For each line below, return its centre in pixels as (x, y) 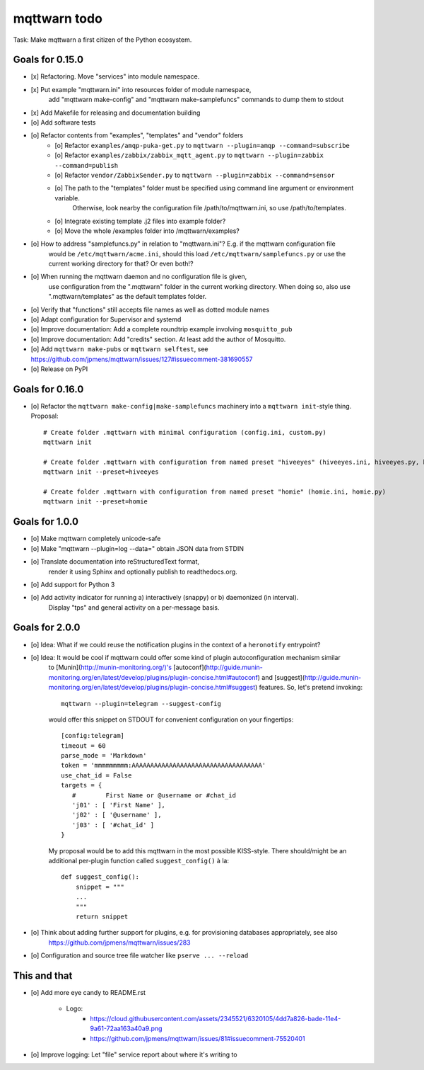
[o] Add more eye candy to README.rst (88, 993)
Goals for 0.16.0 (48, 389)
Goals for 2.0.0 (47, 628)
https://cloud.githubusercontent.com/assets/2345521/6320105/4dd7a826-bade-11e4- (216, 1018)
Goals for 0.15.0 (48, 60)
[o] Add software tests (63, 123)
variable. (67, 198)
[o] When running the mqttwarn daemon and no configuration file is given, (139, 277)
